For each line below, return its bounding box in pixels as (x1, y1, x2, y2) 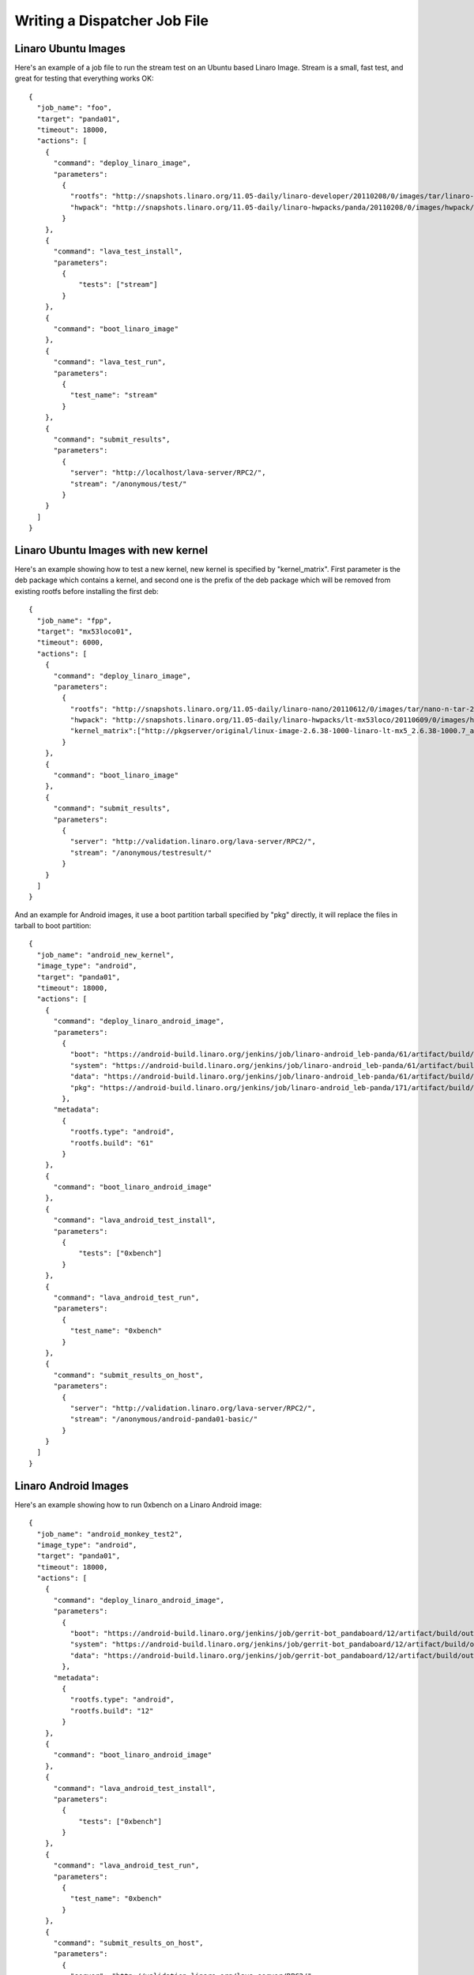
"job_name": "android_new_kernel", (36, 950, 175, 959)
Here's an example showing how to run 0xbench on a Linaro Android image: (14, 1499, 262, 1509)
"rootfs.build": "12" (70, 1706, 154, 1715)
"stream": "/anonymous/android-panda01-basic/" (70, 1415, 258, 1424)
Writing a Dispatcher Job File (14, 12, 209, 29)
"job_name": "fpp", (36, 616, 112, 625)
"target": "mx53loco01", (36, 626, 134, 636)
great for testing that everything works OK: (14, 73, 154, 83)
